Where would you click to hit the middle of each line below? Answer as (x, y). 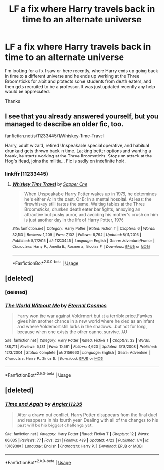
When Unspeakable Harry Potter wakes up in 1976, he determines (91, 194)
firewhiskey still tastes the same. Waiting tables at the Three (85, 204)
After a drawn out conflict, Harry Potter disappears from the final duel (87, 415)
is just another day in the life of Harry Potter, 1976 (74, 220)
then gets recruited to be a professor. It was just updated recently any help (80, 86)
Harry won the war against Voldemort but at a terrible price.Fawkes (85, 316)
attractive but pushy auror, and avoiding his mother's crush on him (91, 215)
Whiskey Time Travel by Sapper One (50, 184)
